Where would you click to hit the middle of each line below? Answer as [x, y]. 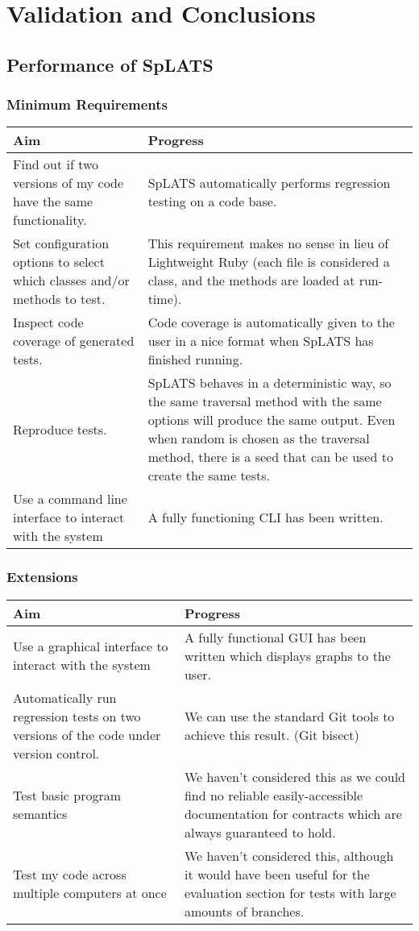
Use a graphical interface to [91, 646]
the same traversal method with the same [265, 401]
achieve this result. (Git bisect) [272, 734]
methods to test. [59, 299]
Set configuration [61, 243]
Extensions [42, 577]
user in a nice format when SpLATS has [261, 341]
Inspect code [48, 322]
